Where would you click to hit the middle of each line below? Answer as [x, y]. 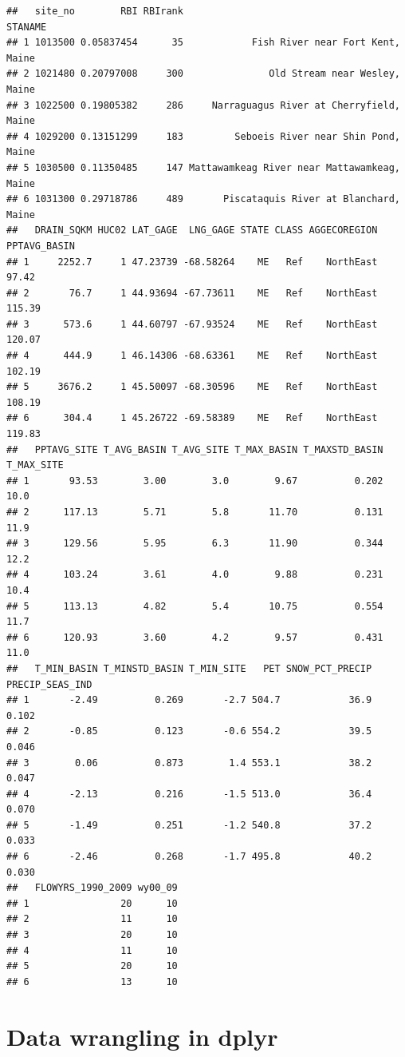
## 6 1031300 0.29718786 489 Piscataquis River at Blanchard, [203, 199]
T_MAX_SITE [35, 465]
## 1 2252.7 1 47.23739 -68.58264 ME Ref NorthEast [192, 262]
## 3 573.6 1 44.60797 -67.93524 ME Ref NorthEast [192, 324]
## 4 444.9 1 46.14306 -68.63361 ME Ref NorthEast [192, 356]
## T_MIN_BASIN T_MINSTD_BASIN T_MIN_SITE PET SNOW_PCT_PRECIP [189, 668]
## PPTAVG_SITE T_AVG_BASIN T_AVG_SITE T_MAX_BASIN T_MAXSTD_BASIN [195, 449]
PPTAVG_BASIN [41, 246]
